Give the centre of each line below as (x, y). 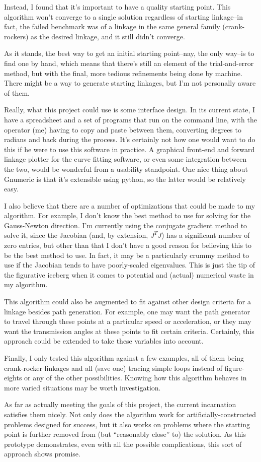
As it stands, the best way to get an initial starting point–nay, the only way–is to (129, 53)
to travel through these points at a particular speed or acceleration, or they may (128, 321)
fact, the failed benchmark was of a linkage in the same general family (112, 26)
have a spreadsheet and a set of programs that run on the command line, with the (130, 119)
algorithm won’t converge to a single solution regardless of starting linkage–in (124, 16)
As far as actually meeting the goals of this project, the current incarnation (120, 404)
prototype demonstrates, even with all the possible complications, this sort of (123, 444)
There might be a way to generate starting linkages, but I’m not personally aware (130, 83)
